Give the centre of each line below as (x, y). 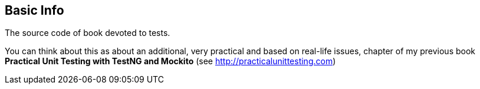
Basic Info (34, 10)
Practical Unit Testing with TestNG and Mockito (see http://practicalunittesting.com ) (170, 61)
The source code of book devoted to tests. (88, 33)
